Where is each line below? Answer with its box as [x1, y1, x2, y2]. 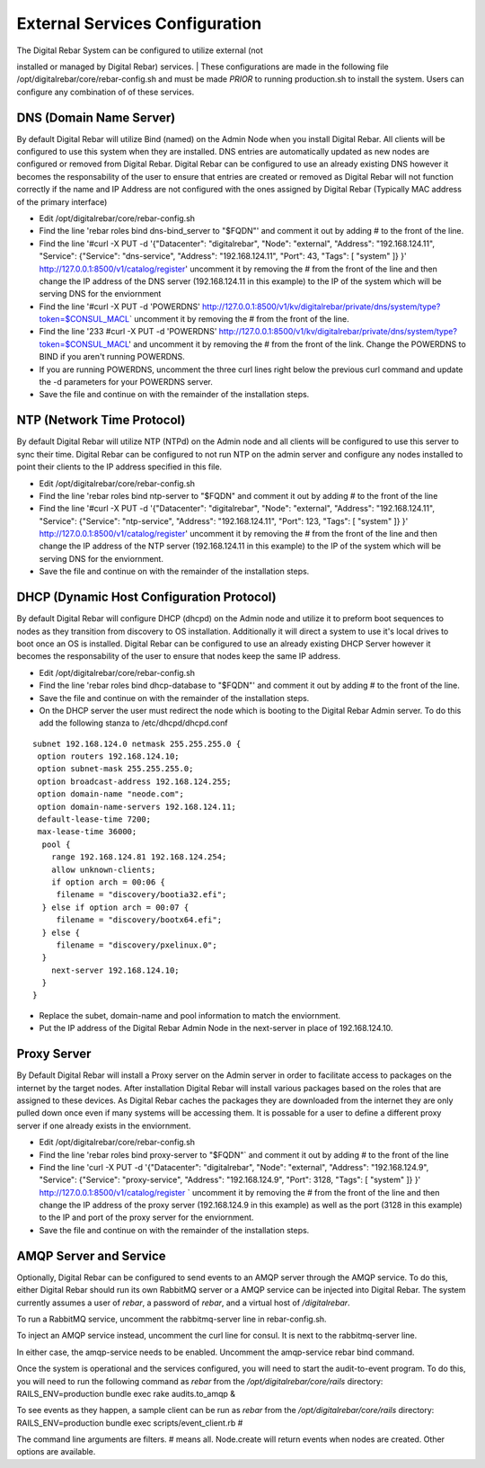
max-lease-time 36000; [37, 827, 137, 837]
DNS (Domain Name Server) [16, 110, 176, 125]
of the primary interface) [16, 196, 108, 207]
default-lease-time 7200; [37, 814, 152, 824]
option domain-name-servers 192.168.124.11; [37, 801, 237, 812]
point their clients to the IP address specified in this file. [16, 461, 223, 472]
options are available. [16, 1446, 96, 1457]
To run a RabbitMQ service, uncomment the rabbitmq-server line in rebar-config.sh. [16, 1313, 327, 1324]
